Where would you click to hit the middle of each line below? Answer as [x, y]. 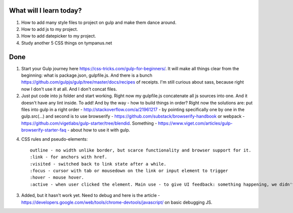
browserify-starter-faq [44, 130]
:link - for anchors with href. [69, 157]
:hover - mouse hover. [57, 178]
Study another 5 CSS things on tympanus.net [67, 43]
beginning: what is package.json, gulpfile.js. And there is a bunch [87, 75]
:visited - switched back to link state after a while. [98, 164]
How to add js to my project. [50, 29]
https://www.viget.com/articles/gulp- [195, 123]
